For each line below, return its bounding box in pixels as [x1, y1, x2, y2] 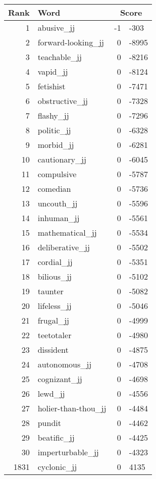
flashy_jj [37, 110, 69, 121]
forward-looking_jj [37, 36, 104, 48]
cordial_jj [37, 256, 73, 268]
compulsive [37, 168, 77, 180]
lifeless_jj [37, 300, 72, 311]
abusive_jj [37, 22, 75, 33]
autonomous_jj [37, 358, 92, 370]
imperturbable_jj [37, 446, 99, 458]
